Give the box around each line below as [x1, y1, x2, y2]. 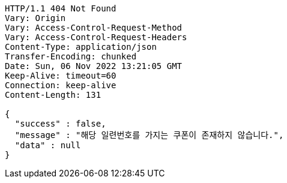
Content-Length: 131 [5, 90, 101, 100]
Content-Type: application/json [5, 42, 157, 52]
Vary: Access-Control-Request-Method [5, 23, 183, 32]
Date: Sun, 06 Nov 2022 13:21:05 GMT [5, 61, 183, 71]
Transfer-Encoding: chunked [5, 52, 137, 61]
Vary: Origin [5, 13, 66, 23]
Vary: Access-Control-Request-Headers [5, 32, 187, 42]
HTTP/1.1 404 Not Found [5, 4, 116, 13]
